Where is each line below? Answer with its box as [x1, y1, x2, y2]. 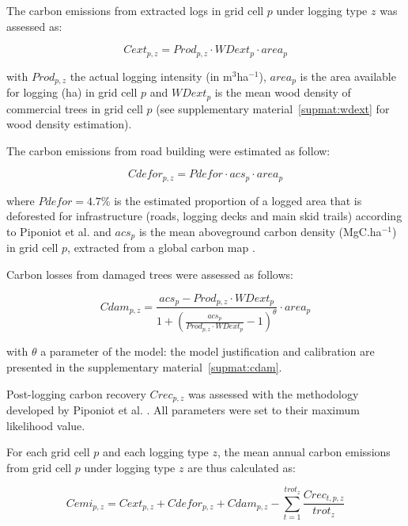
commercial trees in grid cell [6, 100, 143, 116]
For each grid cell [6, 444, 90, 460]
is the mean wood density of [214, 84, 351, 101]
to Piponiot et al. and [6, 223, 111, 239]
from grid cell [6, 459, 72, 475]
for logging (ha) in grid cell [6, 84, 138, 101]
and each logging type [103, 444, 209, 460]
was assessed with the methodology [187, 385, 359, 402]
